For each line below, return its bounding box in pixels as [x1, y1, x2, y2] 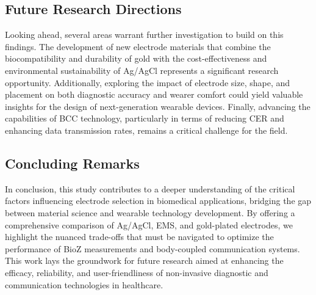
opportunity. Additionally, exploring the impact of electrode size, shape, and [5, 76, 290, 89]
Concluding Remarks [5, 153, 140, 172]
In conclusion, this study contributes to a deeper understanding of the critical [5, 182, 295, 195]
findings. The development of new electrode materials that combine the [5, 40, 271, 53]
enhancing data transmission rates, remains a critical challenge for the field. [5, 123, 288, 136]
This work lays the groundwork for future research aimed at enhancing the [5, 254, 284, 267]
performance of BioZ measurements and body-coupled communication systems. [5, 242, 300, 255]
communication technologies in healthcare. [5, 278, 163, 291]
